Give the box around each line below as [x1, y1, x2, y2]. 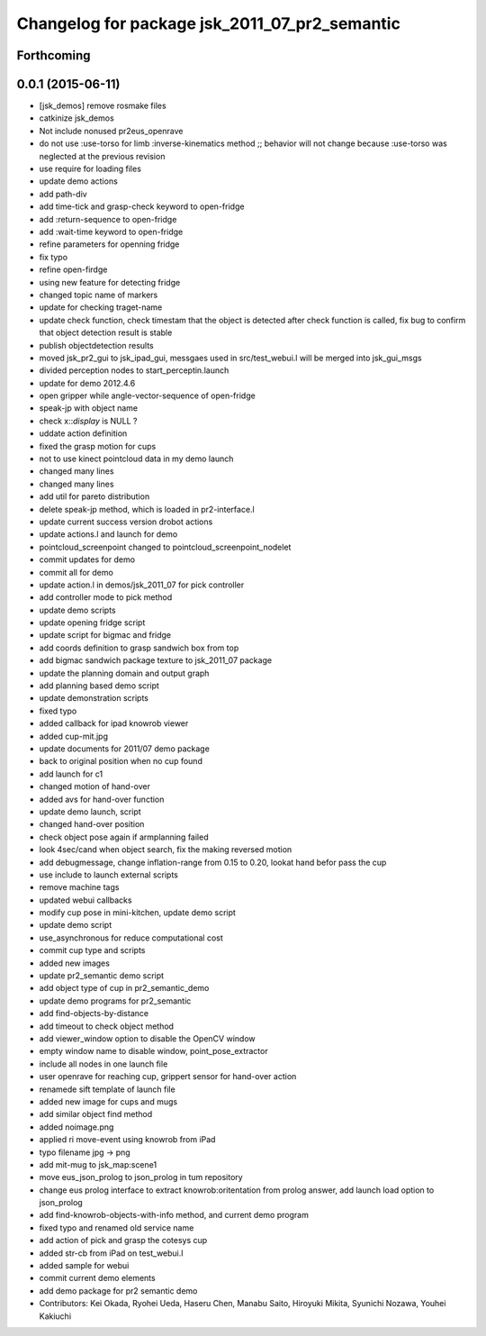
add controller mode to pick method [39, 592, 173, 603]
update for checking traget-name [39, 302, 163, 313]
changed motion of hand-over [39, 781, 150, 792]
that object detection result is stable [39, 327, 173, 338]
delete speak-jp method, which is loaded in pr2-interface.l [39, 504, 256, 514]
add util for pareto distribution [39, 491, 150, 502]
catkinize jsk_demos [39, 113, 114, 123]
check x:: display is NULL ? [39, 415, 138, 426]
